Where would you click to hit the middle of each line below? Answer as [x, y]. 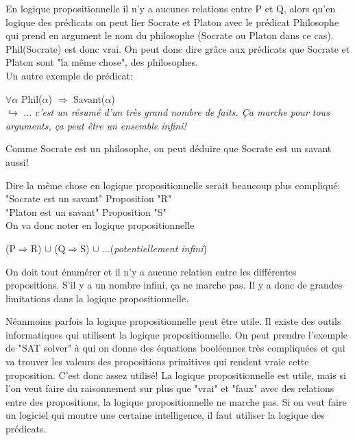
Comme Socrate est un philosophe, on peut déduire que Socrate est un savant [169, 148]
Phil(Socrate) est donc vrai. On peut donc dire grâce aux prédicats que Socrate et [178, 48]
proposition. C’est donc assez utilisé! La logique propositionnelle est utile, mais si [176, 375]
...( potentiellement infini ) [155, 248]
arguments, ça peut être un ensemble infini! [96, 125]
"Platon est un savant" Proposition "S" [86, 211]
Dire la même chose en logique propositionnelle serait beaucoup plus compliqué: [173, 185]
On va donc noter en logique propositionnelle [100, 225]
